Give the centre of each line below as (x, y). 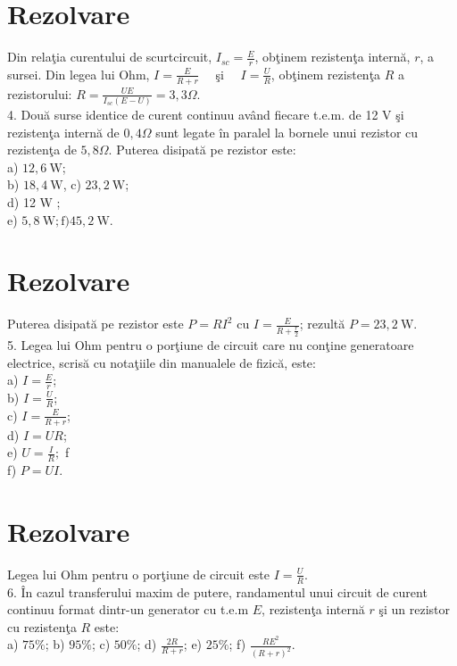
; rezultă (322, 324)
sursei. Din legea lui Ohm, (79, 74)
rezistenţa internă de (63, 132)
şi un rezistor (414, 609)
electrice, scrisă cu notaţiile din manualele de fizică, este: (162, 362)
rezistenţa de (42, 150)
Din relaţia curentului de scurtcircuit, (110, 57)
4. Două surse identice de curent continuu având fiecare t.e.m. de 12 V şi (206, 115)
